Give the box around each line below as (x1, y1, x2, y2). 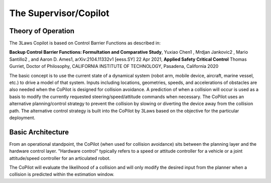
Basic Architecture (9, 128, 69, 136)
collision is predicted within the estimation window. (9, 171, 115, 177)
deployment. (9, 115, 35, 121)
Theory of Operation (9, 27, 75, 35)
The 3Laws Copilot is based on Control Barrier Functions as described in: (9, 40, 161, 46)
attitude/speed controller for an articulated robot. (9, 155, 111, 161)
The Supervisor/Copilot (9, 8, 110, 19)
